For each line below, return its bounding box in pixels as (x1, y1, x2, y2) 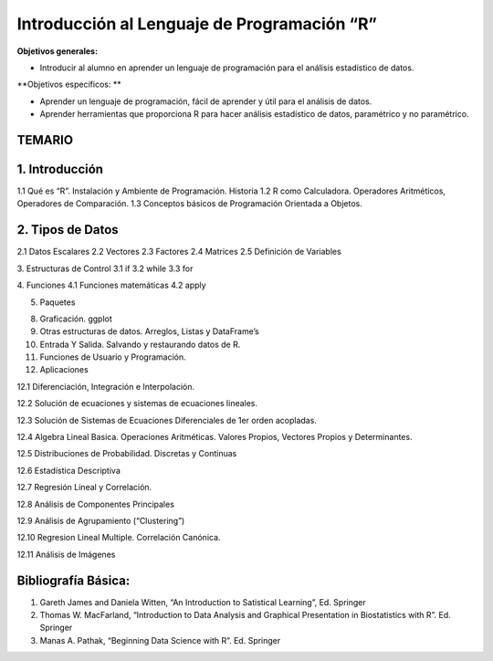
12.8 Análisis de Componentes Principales (16, 498, 175, 509)
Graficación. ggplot (39, 313, 113, 324)
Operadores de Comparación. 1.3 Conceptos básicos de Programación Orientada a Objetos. (16, 198, 362, 209)
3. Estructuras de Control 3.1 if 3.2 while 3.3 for (16, 263, 194, 274)
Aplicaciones (39, 364, 89, 375)
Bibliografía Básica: (16, 572, 131, 588)
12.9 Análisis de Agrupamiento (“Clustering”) (16, 515, 185, 526)
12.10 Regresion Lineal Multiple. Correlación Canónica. (16, 532, 221, 543)
